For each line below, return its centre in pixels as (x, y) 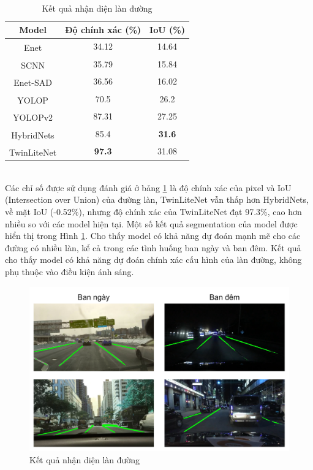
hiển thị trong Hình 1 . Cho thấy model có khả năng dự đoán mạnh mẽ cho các (153, 236)
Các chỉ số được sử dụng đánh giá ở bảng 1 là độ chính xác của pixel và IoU (148, 187)
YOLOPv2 (33, 117)
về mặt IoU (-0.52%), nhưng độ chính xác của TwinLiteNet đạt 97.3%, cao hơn (153, 211)
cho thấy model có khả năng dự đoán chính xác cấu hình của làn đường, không (153, 260)
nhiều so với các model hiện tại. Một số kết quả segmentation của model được (151, 223)
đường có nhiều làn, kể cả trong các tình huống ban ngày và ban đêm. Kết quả (153, 247)
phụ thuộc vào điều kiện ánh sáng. (70, 271)
